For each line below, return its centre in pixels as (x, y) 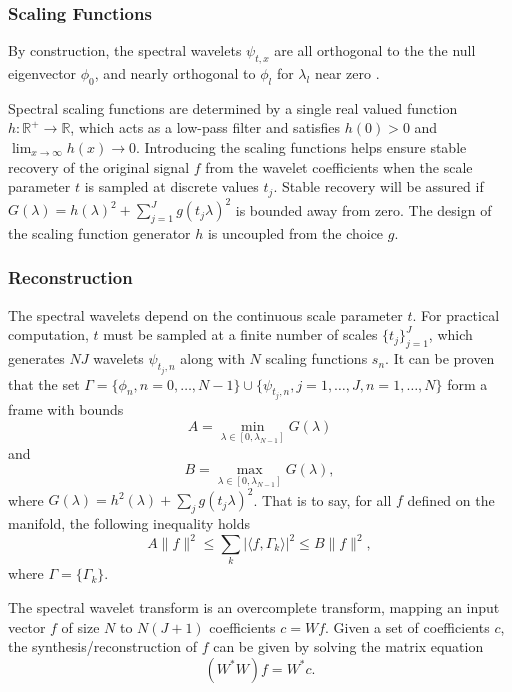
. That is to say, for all (322, 499)
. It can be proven (440, 358)
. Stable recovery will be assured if (378, 186)
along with (212, 358)
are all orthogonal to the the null (375, 50)
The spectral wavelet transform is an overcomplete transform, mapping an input (254, 606)
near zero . (347, 73)
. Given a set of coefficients (407, 626)
